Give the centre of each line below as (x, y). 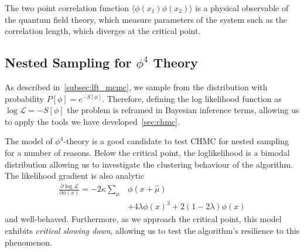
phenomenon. (28, 242)
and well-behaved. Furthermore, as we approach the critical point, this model (143, 219)
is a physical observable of (242, 8)
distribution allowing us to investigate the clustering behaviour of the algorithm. (149, 164)
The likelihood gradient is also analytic (75, 176)
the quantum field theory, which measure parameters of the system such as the (146, 19)
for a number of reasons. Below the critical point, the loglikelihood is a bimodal (147, 152)
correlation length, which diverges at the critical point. (103, 31)
